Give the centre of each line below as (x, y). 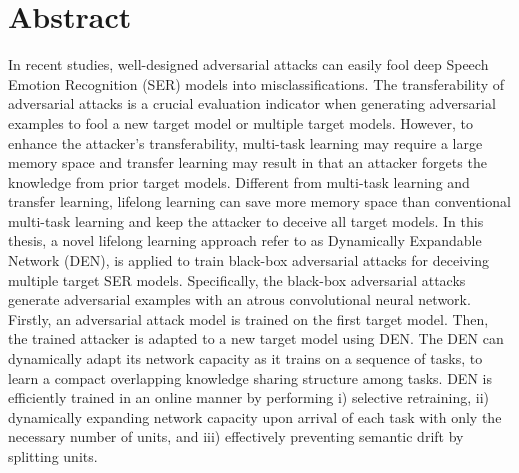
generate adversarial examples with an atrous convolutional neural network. (239, 299)
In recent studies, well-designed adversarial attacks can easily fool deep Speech (248, 64)
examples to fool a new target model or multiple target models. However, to (240, 122)
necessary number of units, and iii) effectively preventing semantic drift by (236, 436)
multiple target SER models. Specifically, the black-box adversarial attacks (237, 279)
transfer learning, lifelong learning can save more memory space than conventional (259, 201)
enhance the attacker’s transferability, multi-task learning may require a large (245, 142)
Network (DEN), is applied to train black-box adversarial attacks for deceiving (249, 260)
